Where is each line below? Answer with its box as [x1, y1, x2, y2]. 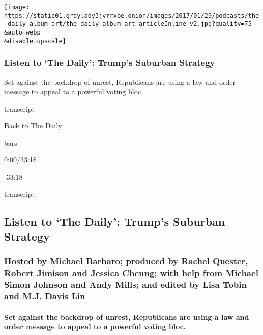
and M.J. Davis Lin [4, 290, 85, 303]
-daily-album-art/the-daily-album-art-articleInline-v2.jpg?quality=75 [4, 20, 252, 28]
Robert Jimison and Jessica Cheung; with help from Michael [4, 266, 258, 279]
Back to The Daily [4, 120, 62, 131]
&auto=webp [4, 28, 41, 36]
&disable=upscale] [4, 37, 66, 45]
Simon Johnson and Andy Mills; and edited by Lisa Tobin [4, 278, 247, 291]
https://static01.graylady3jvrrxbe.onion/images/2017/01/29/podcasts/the [4, 12, 259, 19]
